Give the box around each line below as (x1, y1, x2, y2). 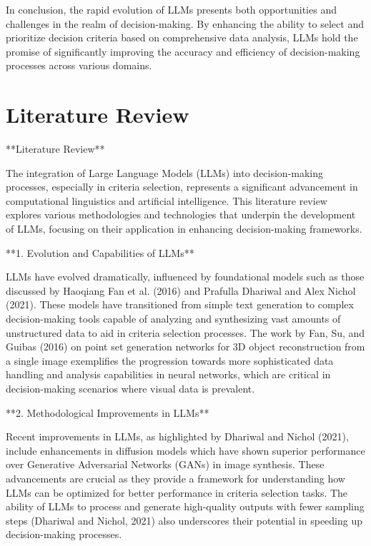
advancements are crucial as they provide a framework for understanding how (6, 470, 345, 485)
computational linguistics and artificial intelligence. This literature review (6, 193, 327, 208)
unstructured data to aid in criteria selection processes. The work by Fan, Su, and (6, 325, 365, 340)
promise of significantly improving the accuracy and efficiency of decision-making (6, 44, 360, 59)
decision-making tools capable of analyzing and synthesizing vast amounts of (6, 311, 341, 326)
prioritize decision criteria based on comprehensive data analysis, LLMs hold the (6, 30, 358, 45)
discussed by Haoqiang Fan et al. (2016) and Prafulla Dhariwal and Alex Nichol (6, 283, 356, 298)
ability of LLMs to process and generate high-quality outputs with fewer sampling (6, 499, 365, 514)
